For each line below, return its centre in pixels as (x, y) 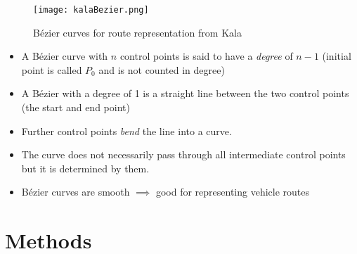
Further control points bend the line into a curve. (126, 131)
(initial (337, 56)
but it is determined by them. (85, 168)
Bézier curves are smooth (76, 192)
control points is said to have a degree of (206, 56)
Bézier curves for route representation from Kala (137, 32)
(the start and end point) (76, 107)
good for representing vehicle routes (233, 192)
